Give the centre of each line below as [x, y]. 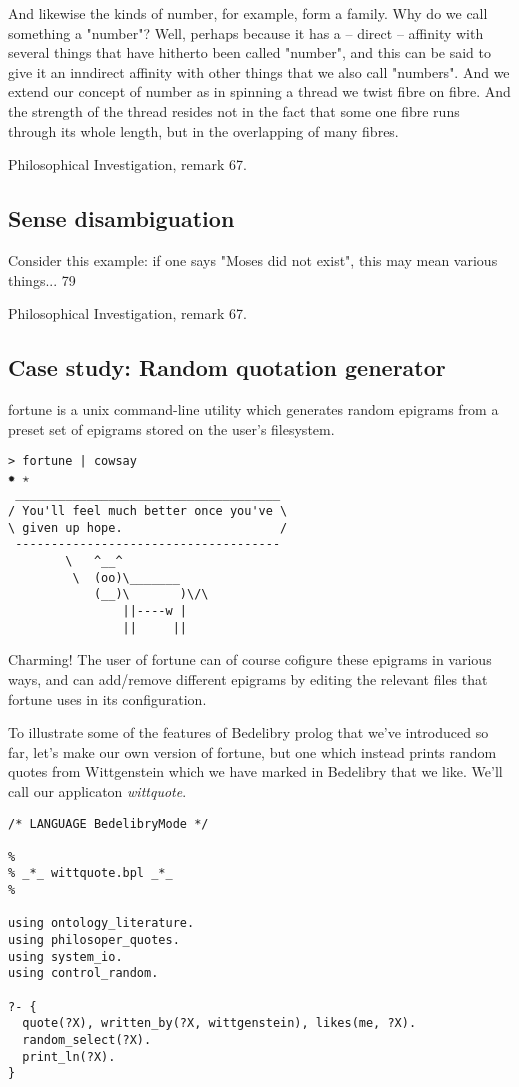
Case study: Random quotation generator [227, 367]
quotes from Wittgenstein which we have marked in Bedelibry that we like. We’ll [255, 771]
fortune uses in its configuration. [107, 698]
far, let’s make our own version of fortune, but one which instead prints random [252, 751]
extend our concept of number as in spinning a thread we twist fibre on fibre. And [259, 91]
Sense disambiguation [121, 218]
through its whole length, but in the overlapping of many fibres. [203, 130]
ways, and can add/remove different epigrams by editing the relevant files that [248, 678]
